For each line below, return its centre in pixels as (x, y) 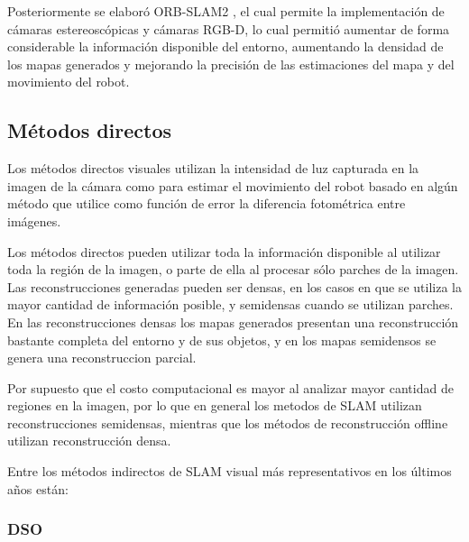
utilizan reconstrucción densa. (89, 441)
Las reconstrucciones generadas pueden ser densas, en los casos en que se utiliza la (234, 286)
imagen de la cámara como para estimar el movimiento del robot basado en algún (233, 185)
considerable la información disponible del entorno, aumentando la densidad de (225, 46)
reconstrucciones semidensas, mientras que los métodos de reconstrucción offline (228, 423)
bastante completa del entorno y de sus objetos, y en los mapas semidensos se (222, 340)
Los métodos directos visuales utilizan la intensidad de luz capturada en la (213, 168)
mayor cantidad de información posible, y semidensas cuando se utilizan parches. (230, 304)
